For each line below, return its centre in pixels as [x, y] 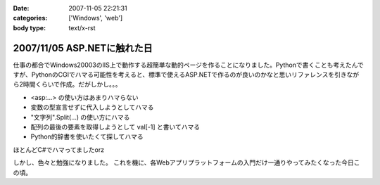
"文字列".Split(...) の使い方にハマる [80, 117]
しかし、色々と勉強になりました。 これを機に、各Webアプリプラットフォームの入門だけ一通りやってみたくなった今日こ [186, 162]
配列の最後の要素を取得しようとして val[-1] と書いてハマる [115, 127]
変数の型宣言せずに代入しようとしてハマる [92, 107]
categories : [30, 18]
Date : [21, 8]
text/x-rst [82, 27]
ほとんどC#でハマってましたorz [59, 149]
